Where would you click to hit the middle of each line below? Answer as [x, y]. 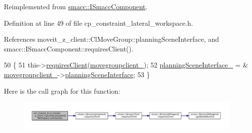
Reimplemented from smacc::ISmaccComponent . [76, 6]
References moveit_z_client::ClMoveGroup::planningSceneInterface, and [112, 39]
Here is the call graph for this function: [62, 91]
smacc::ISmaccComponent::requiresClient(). [69, 48]
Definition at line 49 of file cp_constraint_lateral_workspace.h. [99, 23]
